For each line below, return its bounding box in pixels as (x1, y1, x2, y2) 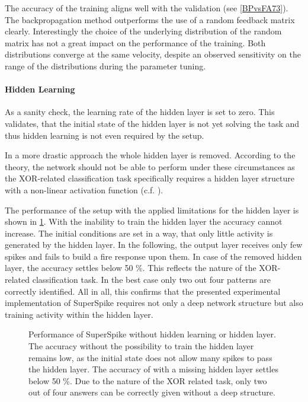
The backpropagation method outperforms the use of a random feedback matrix (5, 13, 295, 25)
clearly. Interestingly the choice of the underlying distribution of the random (5, 25, 282, 37)
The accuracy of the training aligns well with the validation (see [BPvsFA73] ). (5, 2, 288, 14)
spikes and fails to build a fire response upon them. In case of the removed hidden (5, 250, 302, 262)
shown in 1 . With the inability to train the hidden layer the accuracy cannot (5, 215, 283, 228)
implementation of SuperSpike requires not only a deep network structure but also (5, 296, 303, 309)
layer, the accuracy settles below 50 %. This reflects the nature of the (5, 261, 256, 274)
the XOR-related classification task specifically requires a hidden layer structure (5, 172, 294, 184)
